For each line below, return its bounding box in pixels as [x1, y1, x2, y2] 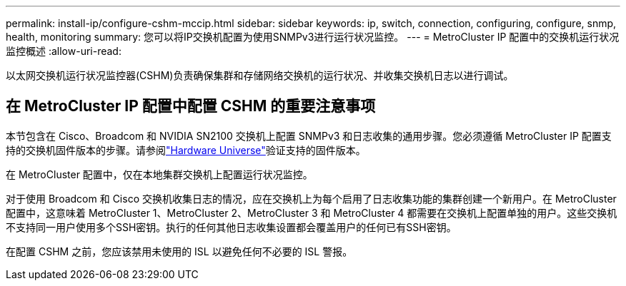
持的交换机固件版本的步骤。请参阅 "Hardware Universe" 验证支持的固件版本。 [6, 143, 366, 156]
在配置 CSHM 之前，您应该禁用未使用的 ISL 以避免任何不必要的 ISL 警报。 [6, 245, 353, 257]
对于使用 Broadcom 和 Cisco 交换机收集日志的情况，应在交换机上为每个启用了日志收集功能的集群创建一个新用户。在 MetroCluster [6, 192, 617, 205]
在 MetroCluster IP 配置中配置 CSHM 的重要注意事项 [6, 97, 376, 116]
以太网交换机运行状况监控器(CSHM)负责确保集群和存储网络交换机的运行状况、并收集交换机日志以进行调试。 [6, 69, 514, 81]
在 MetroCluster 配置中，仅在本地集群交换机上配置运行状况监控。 [6, 168, 313, 180]
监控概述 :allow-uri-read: [6, 45, 121, 57]
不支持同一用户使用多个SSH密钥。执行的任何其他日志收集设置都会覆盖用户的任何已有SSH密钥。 [6, 220, 457, 233]
